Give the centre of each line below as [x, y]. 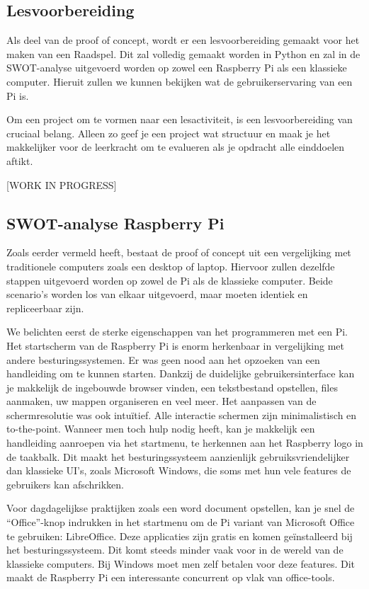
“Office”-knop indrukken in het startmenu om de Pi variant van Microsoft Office [181, 522]
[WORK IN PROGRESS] [62, 184]
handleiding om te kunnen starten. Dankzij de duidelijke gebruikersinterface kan [181, 373]
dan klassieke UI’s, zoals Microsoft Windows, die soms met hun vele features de [179, 470]
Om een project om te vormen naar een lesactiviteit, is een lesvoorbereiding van [180, 119]
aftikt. [20, 160]
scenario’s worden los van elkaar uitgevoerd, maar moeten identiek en [157, 294]
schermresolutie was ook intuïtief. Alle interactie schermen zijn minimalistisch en [182, 414]
